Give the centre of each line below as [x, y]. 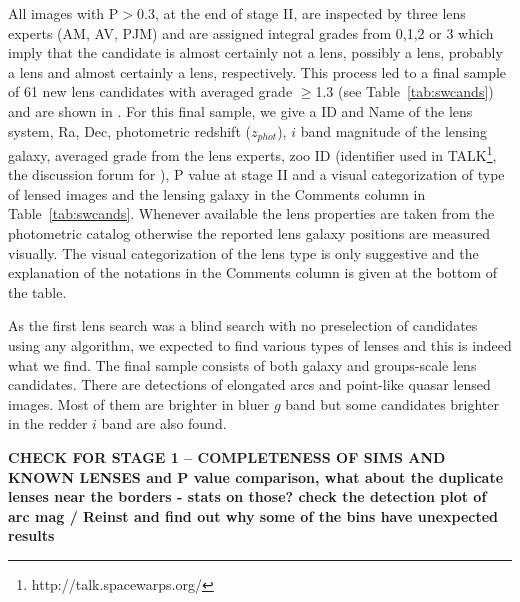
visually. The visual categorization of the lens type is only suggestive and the [243, 252]
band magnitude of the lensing [394, 130]
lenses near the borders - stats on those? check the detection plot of [247, 496]
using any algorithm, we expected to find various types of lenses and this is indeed [260, 345]
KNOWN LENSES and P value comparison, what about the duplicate [256, 476]
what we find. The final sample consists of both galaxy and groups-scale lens [242, 364]
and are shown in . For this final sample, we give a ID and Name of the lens [240, 110]
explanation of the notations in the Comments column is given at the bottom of [253, 272]
